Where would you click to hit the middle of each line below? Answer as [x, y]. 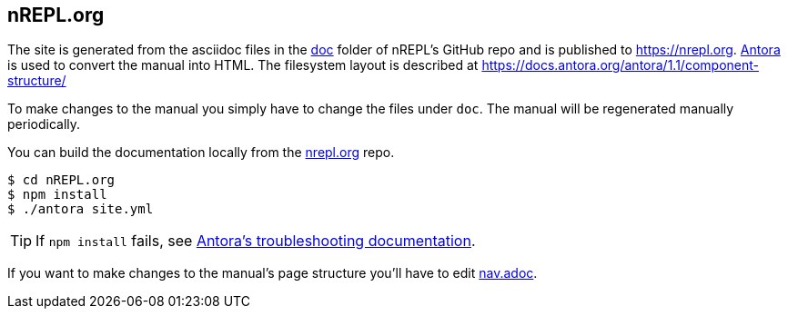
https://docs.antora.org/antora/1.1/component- [620, 65]
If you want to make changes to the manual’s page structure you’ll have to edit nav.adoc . [273, 273]
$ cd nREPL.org [61, 180]
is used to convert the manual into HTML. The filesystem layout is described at [243, 65]
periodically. [44, 124]
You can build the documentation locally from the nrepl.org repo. [201, 153]
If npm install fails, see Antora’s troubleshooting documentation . [256, 241]
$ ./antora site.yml [81, 209]
